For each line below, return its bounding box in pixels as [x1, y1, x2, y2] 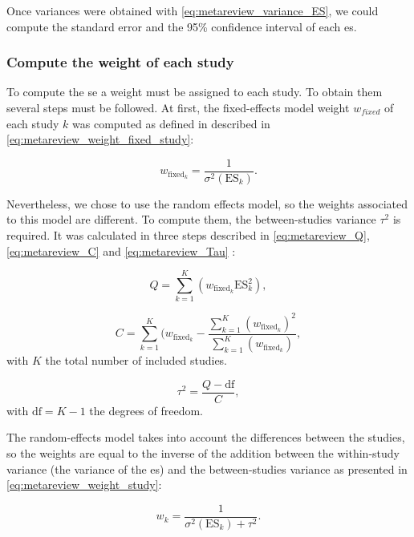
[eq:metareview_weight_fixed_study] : [6, 131, 194, 147]
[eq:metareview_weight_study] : [6, 476, 162, 493]
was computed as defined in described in [72, 115, 270, 131]
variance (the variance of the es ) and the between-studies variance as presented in [6, 460, 408, 477]
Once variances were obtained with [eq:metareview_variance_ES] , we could [6, 2, 379, 18]
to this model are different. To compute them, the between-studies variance [6, 211, 376, 228]
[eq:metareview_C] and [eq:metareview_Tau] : [6, 242, 236, 259]
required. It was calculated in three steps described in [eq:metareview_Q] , [6, 227, 370, 244]
